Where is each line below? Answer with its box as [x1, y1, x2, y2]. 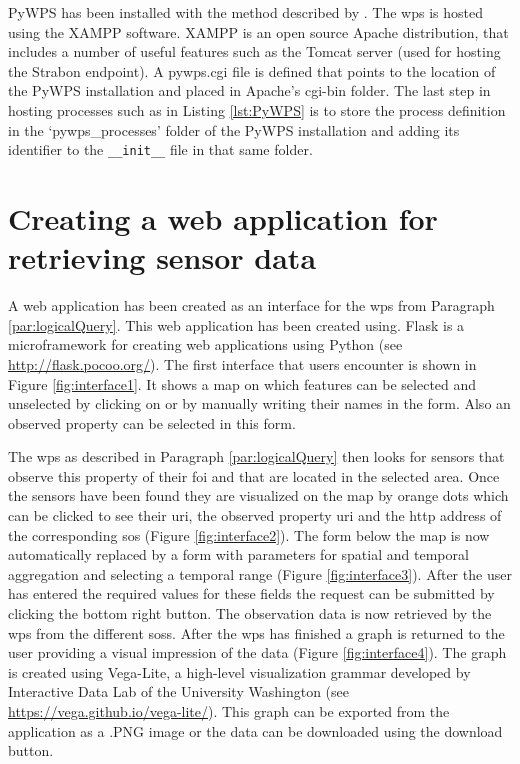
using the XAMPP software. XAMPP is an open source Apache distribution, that [8, 21, 509, 42]
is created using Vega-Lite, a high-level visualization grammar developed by [8, 661, 471, 682]
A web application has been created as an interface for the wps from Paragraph [8, 295, 495, 316]
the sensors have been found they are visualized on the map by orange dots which [8, 485, 509, 506]
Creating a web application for [8, 198, 438, 238]
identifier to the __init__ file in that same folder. [8, 139, 313, 160]
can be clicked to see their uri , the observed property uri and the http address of [8, 505, 502, 526]
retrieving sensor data [8, 237, 317, 278]
